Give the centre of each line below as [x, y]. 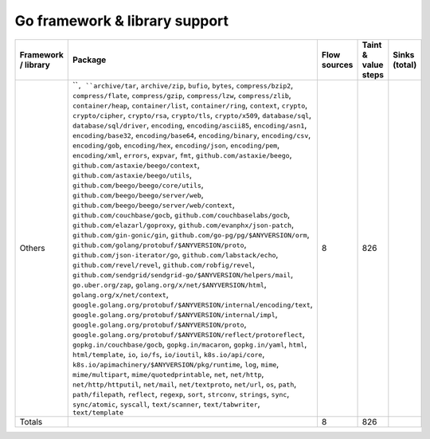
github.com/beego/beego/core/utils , [138, 185]
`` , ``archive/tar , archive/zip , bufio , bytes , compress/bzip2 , [183, 85]
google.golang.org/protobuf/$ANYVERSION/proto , [160, 324]
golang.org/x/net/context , [121, 294]
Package [90, 60]
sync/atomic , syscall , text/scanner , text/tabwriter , [166, 404]
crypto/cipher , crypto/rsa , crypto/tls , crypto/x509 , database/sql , [192, 115]
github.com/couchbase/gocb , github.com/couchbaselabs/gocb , [182, 214]
